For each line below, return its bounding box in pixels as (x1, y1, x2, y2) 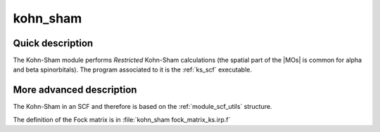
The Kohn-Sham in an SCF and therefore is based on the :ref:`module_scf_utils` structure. (13, 103, 272, 111)
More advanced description (13, 84, 137, 96)
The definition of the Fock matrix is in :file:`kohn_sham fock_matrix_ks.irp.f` (13, 115, 231, 124)
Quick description (13, 37, 94, 49)
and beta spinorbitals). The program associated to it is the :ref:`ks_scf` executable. (13, 65, 253, 74)
